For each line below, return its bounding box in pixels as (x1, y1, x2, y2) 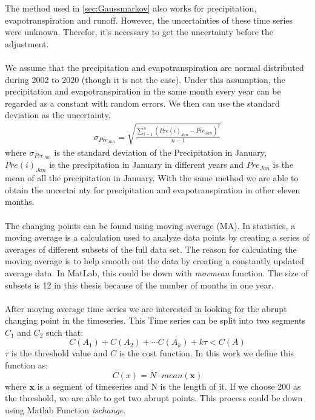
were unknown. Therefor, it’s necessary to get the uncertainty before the (5, 25, 274, 38)
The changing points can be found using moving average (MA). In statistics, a (5, 219, 296, 232)
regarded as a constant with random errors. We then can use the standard (5, 96, 280, 109)
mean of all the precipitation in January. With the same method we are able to (5, 172, 299, 184)
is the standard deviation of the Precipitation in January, (54, 145, 267, 158)
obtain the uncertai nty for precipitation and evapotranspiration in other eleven (5, 183, 300, 196)
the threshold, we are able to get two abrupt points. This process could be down (5, 392, 303, 404)
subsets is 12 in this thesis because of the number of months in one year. (5, 278, 274, 291)
